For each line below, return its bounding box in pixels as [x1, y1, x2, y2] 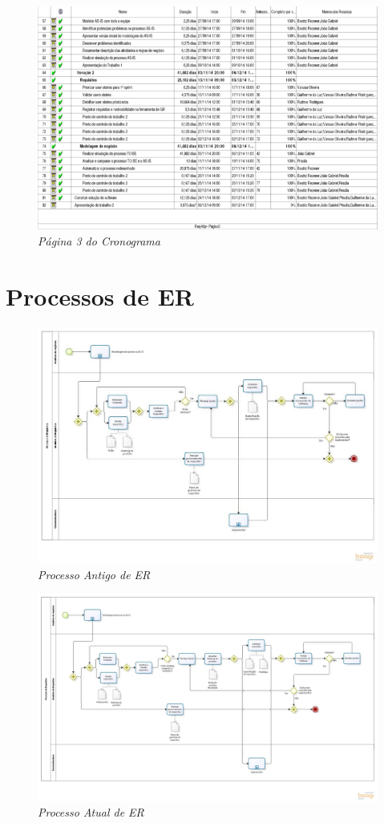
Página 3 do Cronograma [38, 232, 160, 249]
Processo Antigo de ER [38, 566, 151, 582]
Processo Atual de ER [38, 804, 144, 821]
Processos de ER [6, 279, 195, 312]
